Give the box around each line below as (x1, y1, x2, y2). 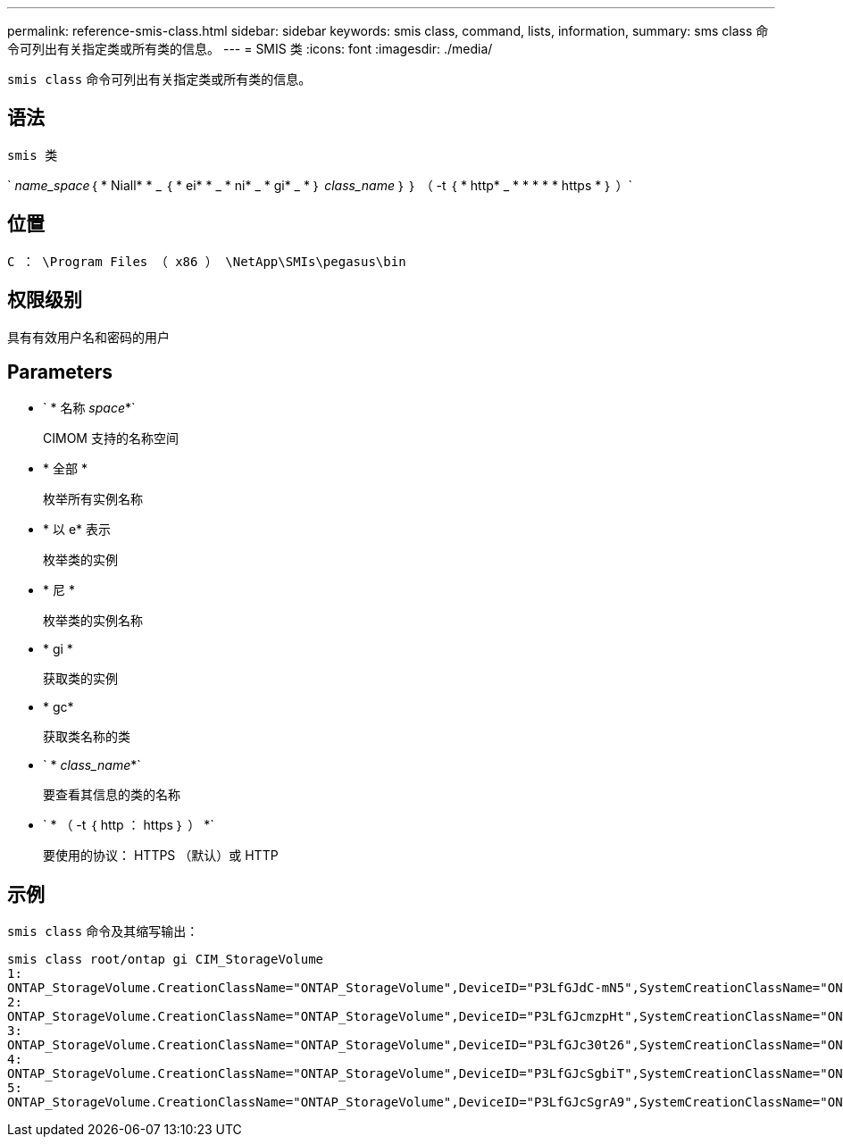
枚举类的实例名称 (43, 613, 143, 629)
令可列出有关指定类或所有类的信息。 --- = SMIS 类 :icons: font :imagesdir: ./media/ (7, 41, 493, 56)
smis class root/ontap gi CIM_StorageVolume (7, 952, 324, 967)
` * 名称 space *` (43, 400, 136, 416)
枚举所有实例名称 (43, 491, 143, 507)
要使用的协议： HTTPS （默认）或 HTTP (43, 848, 279, 864)
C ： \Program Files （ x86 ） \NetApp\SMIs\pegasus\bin (7, 254, 406, 269)
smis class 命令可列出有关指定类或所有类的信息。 (7, 71, 312, 87)
